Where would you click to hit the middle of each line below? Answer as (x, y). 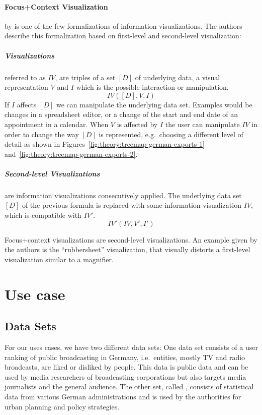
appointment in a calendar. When (57, 124)
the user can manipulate (202, 124)
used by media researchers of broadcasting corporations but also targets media (125, 376)
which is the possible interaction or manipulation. (152, 87)
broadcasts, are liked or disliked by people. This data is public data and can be (126, 367)
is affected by (137, 124)
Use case (35, 294)
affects (27, 104)
